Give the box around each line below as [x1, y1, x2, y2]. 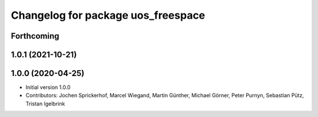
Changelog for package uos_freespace [11, 9, 206, 22]
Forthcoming [11, 31, 59, 41]
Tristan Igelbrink [25, 100, 65, 107]
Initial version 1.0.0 [25, 84, 71, 91]
